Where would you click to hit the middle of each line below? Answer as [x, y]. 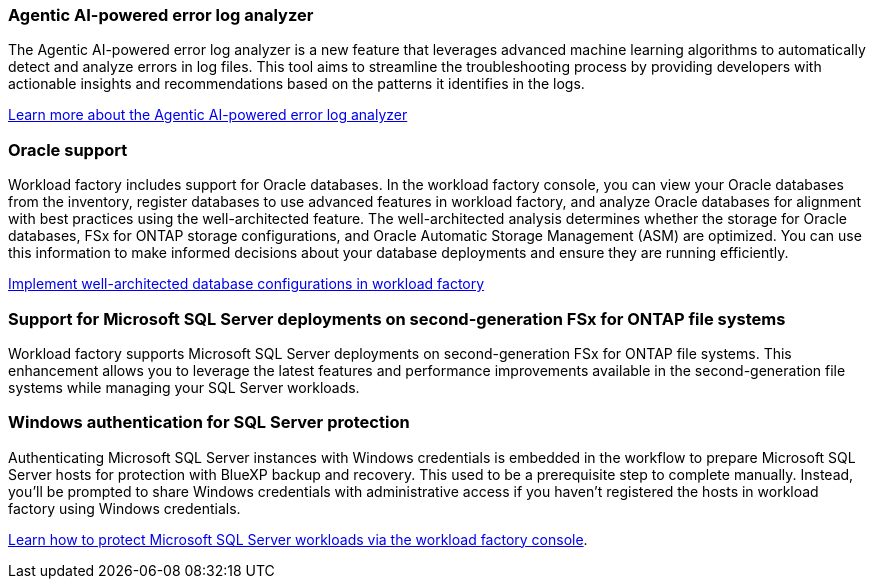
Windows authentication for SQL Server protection [209, 422]
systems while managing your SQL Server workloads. [184, 387]
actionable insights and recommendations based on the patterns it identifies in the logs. [296, 84]
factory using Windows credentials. [124, 508]
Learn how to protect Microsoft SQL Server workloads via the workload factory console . [298, 539]
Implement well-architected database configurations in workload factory [246, 284]
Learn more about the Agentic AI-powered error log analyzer [208, 115]
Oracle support [68, 149]
